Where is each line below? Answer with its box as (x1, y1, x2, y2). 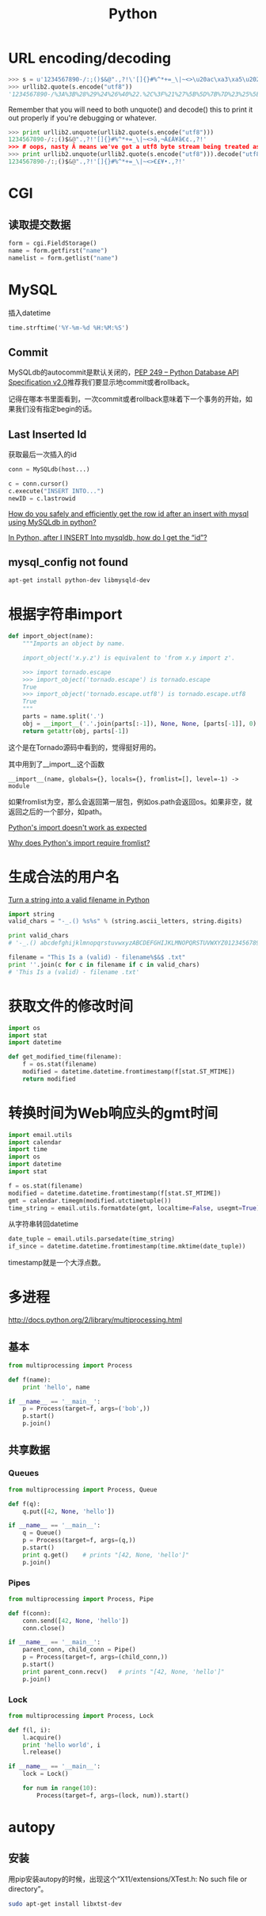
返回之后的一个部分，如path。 (8, 807, 107, 816)
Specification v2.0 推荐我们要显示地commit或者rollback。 (8, 378, 194, 387)
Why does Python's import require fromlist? (8, 838, 150, 847)
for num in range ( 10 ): (22, 1785, 97, 1792)
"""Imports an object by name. (22, 640, 126, 648)
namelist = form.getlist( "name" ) (8, 254, 119, 262)
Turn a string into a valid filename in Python (8, 895, 150, 904)
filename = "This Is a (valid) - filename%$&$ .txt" (8, 953, 186, 962)
